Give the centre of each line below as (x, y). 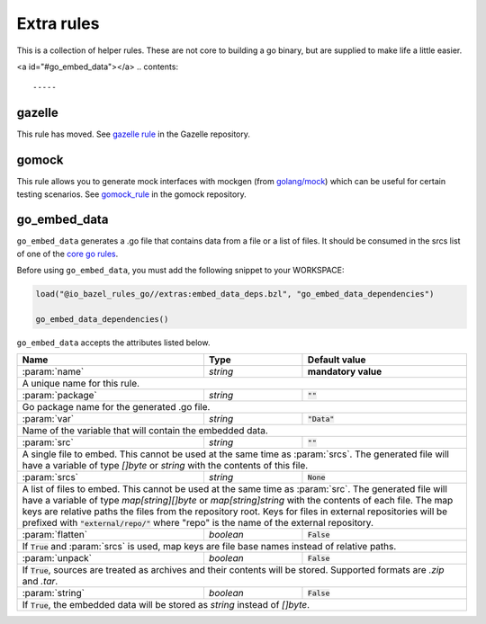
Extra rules (58, 23)
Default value (337, 360)
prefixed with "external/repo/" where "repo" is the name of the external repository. (198, 523)
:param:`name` (53, 371)
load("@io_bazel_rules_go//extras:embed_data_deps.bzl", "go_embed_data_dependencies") (235, 294)
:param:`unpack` (57, 558)
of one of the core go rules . (67, 254)
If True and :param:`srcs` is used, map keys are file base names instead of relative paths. (209, 547)
